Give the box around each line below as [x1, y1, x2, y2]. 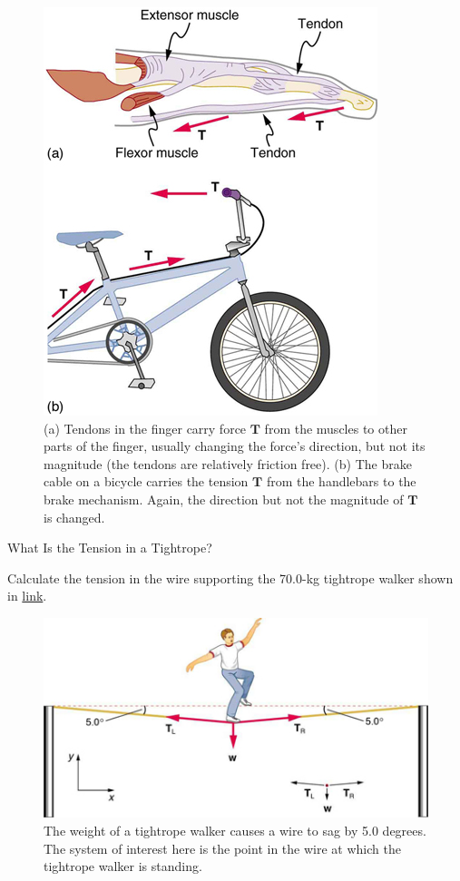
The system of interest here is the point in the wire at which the [44, 838, 401, 857]
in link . [7, 586, 47, 605]
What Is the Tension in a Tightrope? [7, 538, 212, 557]
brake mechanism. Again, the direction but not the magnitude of [44, 489, 404, 508]
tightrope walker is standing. [44, 857, 202, 876]
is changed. [44, 507, 105, 526]
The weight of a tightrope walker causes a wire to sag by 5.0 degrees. [44, 821, 426, 839]
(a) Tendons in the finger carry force [44, 418, 247, 437]
